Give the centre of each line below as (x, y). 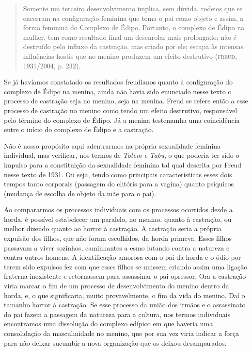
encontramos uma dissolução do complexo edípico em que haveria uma (109, 324)
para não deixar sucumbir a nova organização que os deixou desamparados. (115, 343)
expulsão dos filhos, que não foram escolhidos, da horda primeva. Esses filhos (118, 238)
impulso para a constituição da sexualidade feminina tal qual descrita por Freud (123, 164)
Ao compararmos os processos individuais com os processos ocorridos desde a (118, 209)
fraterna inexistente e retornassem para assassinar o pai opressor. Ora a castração (125, 276)
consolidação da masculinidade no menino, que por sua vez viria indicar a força (121, 333)
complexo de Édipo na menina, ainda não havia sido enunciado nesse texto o (118, 91)
